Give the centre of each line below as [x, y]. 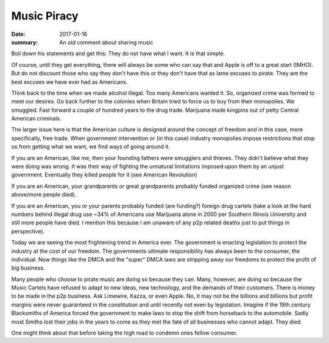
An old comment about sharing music [106, 42]
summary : [25, 42]
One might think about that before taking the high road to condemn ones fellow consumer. [124, 333]
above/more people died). [44, 195]
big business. [28, 268]
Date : [18, 34]
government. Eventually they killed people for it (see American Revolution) [104, 175]
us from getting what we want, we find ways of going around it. [91, 147]
